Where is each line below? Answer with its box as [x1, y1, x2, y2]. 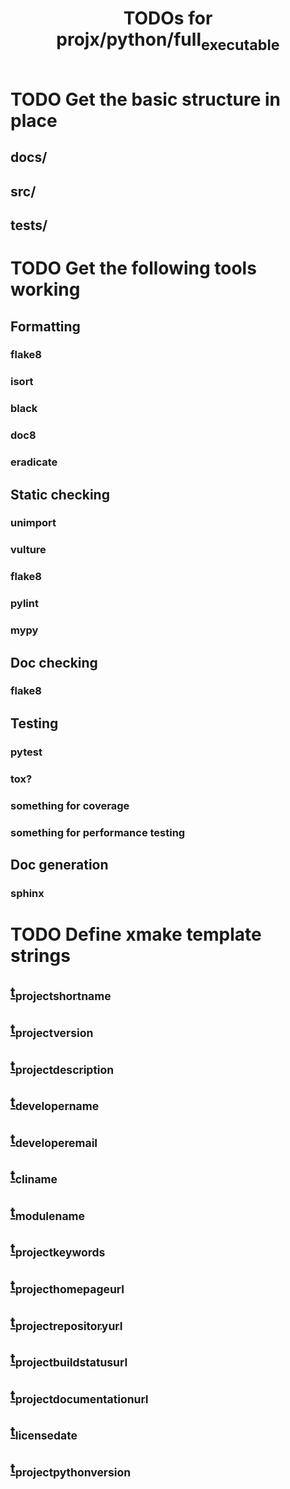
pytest [10, 745, 43, 759]
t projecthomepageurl [10, 1277, 125, 1297]
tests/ [10, 217, 48, 234]
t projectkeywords [10, 1240, 106, 1260]
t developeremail [10, 1130, 98, 1150]
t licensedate [10, 1423, 78, 1443]
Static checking [10, 486, 110, 503]
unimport [10, 516, 57, 530]
